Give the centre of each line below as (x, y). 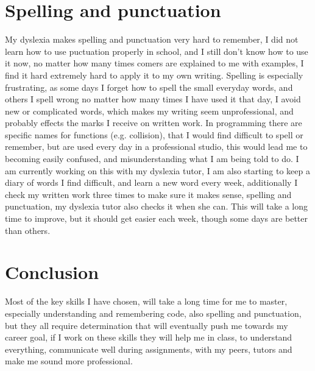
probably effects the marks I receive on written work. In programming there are (154, 123)
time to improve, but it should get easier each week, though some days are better (157, 218)
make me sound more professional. (69, 361)
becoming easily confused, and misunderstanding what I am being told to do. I (152, 159)
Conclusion (52, 272)
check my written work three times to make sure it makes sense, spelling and (148, 194)
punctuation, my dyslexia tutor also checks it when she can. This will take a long (157, 206)
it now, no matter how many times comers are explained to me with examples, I (154, 63)
